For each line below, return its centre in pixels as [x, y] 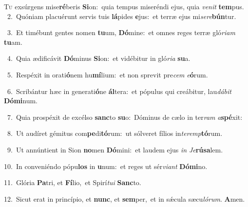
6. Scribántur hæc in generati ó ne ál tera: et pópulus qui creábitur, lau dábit [119, 91]
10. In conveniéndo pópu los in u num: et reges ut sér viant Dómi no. [106, 166]
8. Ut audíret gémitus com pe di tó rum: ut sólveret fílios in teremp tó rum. [115, 133]
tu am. [13, 42]
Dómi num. [21, 101]
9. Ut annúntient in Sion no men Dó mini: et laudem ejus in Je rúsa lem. [115, 149]
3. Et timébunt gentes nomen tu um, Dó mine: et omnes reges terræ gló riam [121, 32]
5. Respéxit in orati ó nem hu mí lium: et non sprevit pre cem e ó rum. [107, 74]
